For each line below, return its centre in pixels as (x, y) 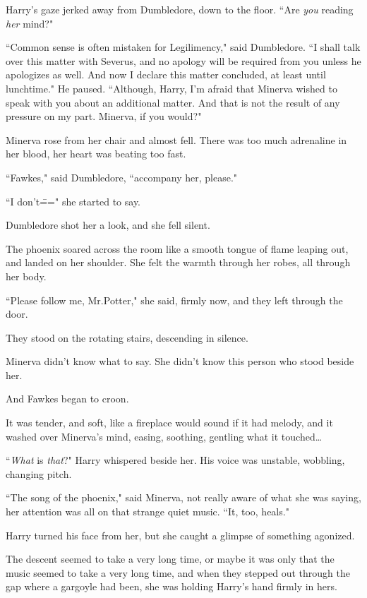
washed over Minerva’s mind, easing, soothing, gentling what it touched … (164, 436)
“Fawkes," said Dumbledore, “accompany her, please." (122, 177)
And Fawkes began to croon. (67, 399)
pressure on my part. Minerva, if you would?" (104, 116)
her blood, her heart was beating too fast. (96, 154)
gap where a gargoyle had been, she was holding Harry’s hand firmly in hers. (172, 586)
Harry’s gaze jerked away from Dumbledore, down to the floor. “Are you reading (180, 9)
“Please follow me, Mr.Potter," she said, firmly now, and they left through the (174, 300)
